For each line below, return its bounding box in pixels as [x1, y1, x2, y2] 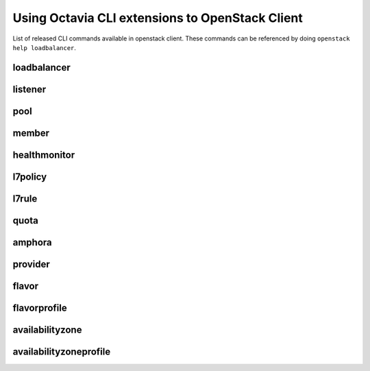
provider [12, 258, 51, 270]
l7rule [12, 193, 38, 204]
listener [12, 83, 47, 95]
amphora [12, 237, 53, 248]
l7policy [12, 171, 47, 182]
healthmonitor [12, 149, 75, 160]
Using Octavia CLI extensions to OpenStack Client [12, 10, 303, 25]
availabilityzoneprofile [12, 346, 111, 357]
